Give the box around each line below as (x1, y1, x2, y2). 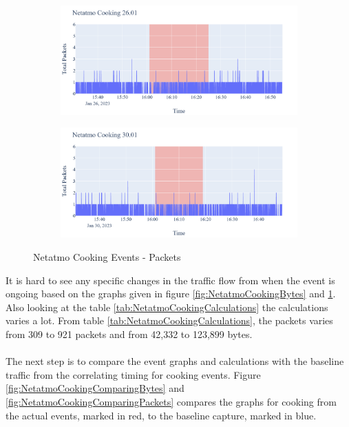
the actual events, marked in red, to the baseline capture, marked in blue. (6, 408, 317, 422)
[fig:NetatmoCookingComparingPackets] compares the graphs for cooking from (6, 394, 337, 408)
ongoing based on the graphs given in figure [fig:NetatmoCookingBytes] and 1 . (6, 286, 336, 301)
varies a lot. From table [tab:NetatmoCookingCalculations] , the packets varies (6, 313, 333, 328)
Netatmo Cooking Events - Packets (33, 249, 181, 264)
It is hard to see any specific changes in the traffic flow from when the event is (6, 272, 335, 287)
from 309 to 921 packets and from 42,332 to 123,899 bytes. (6, 326, 253, 341)
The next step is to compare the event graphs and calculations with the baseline (6, 354, 344, 368)
